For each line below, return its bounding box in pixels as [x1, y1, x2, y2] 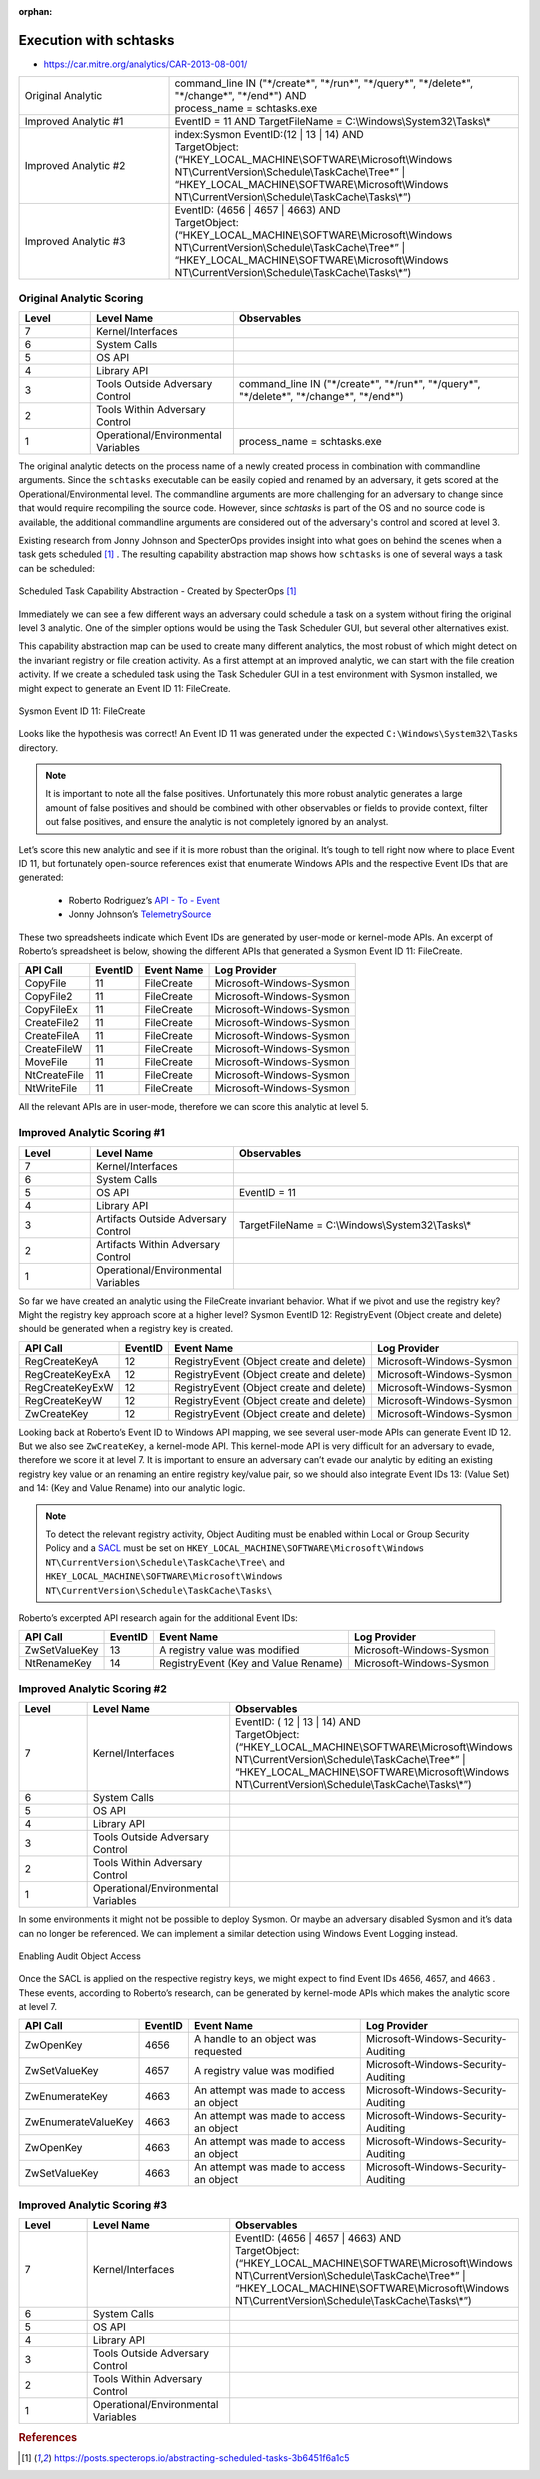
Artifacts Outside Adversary [95, 1211, 227, 1225]
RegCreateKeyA [24, 1354, 99, 1368]
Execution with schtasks [18, 31, 175, 49]
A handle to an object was [193, 2032, 317, 2046]
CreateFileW [24, 1042, 83, 1056]
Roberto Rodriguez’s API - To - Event [68, 894, 220, 906]
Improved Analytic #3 [24, 235, 126, 249]
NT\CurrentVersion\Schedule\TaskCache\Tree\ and [45, 1556, 285, 1568]
